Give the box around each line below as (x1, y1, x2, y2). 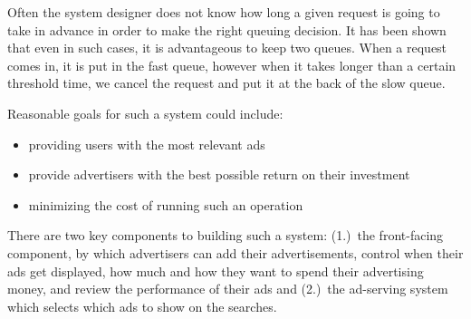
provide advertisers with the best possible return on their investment (28, 165, 410, 184)
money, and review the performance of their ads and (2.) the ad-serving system (7, 279, 448, 298)
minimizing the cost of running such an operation (28, 195, 303, 214)
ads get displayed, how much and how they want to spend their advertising (7, 261, 424, 280)
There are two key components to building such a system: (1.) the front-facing (7, 226, 444, 245)
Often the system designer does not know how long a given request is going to (7, 3, 440, 21)
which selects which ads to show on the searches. (7, 296, 277, 315)
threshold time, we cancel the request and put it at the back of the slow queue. (7, 73, 446, 92)
